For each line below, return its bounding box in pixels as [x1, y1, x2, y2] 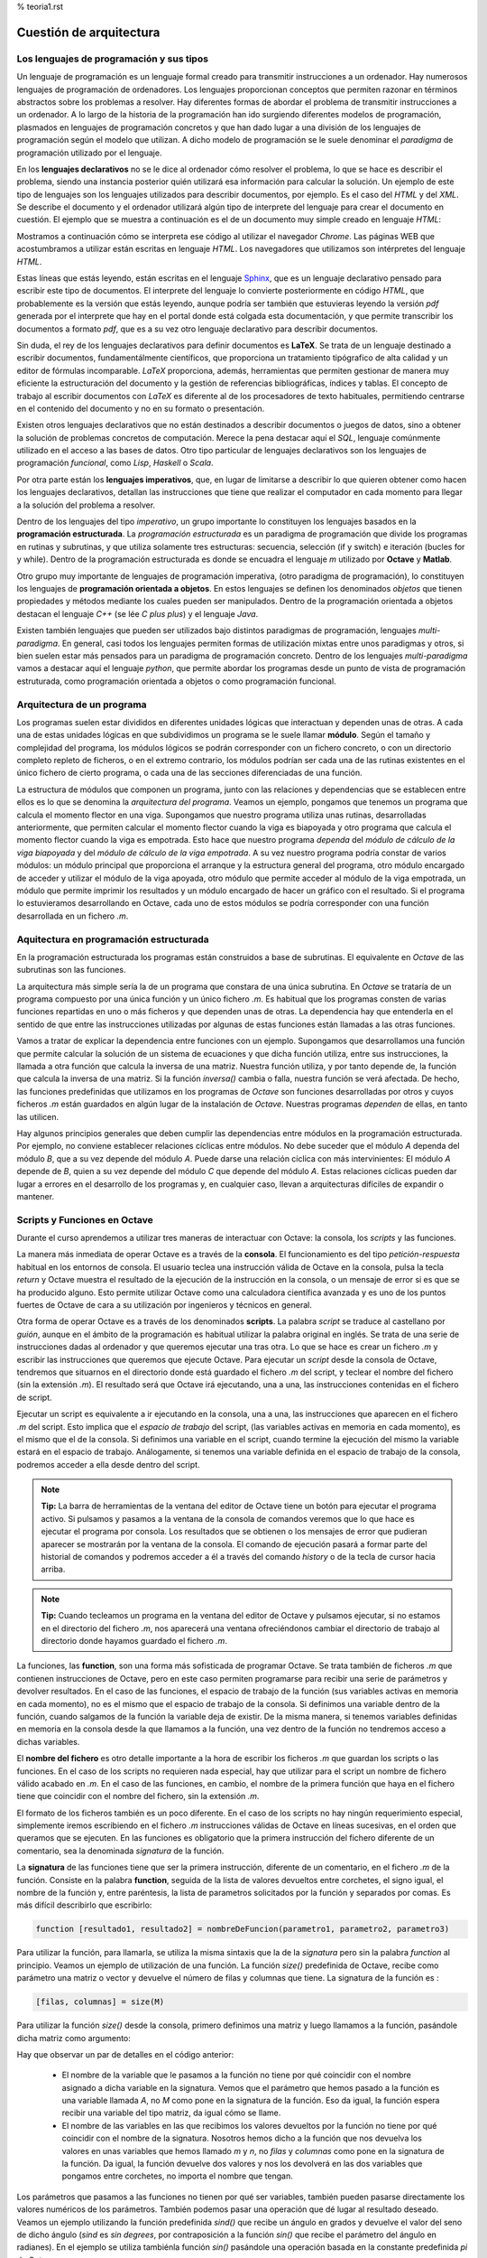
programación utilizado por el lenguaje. [16, 147, 162, 158]
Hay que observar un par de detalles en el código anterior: [16, 2048, 234, 2059]
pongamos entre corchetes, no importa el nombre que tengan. [61, 2170, 293, 2181]
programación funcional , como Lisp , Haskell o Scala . [16, 457, 214, 469]
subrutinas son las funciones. [16, 965, 126, 975]
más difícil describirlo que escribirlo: [16, 1899, 152, 1910]
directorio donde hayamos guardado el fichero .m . [41, 1635, 227, 1646]
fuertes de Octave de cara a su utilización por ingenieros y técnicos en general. [16, 1300, 313, 1310]
